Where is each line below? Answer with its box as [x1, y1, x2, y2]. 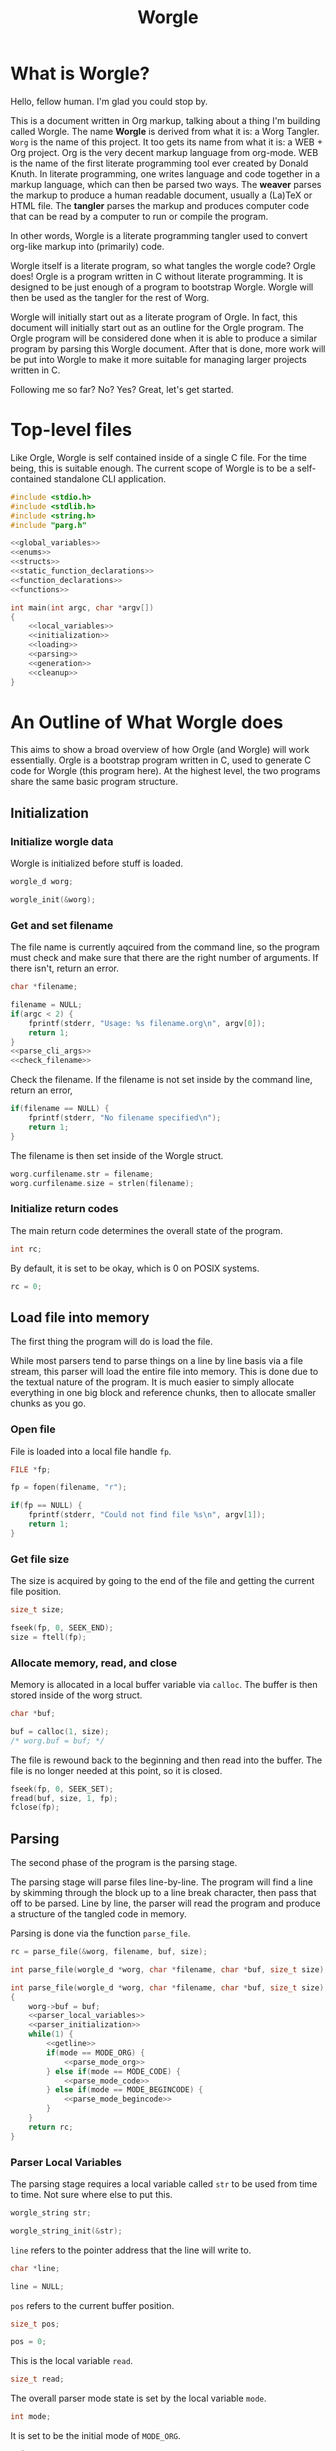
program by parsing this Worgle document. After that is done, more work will [10, 342, 326, 355]
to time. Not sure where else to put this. [10, 2189, 173, 2201]
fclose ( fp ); [10, 1802, 60, 1813]
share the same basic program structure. [10, 776, 179, 788]
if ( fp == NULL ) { [10, 1501, 83, 1511]
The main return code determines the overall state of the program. [10, 1224, 283, 1236]
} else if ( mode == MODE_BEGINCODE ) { [46, 2085, 203, 2095]
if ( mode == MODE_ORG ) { [46, 2047, 145, 2058]
